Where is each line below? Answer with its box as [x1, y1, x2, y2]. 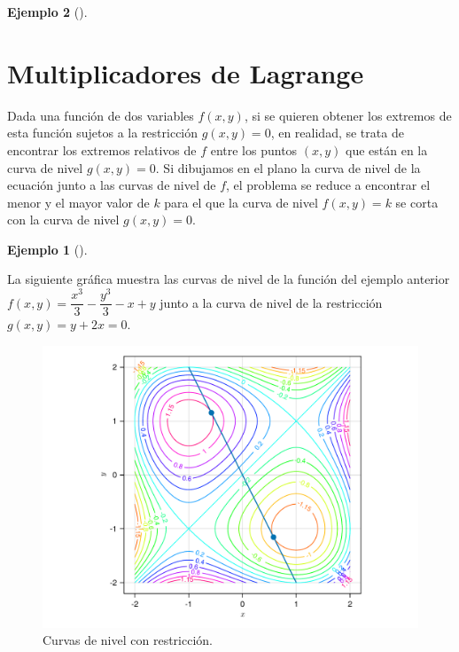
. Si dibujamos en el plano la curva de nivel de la [155, 158, 421, 177]
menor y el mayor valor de [7, 192, 150, 211]
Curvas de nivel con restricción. [43, 631, 213, 649]
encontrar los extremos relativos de [7, 140, 197, 159]
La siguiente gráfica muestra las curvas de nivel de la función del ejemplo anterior [7, 270, 450, 288]
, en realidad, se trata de [270, 123, 404, 142]
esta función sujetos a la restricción [7, 123, 198, 142]
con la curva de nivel [7, 210, 120, 229]
